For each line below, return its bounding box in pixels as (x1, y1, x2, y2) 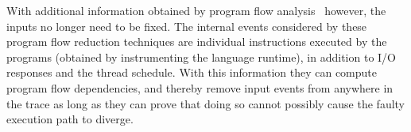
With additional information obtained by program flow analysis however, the (6, 2, 386, 18)
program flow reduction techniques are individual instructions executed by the (6, 33, 387, 50)
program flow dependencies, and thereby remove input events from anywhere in (6, 79, 394, 96)
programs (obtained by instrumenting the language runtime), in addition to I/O (6, 48, 396, 65)
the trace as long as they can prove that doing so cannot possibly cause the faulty (6, 95, 405, 111)
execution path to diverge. (6, 111, 134, 127)
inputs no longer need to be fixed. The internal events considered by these (6, 17, 367, 34)
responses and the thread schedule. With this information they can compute (6, 64, 378, 81)
